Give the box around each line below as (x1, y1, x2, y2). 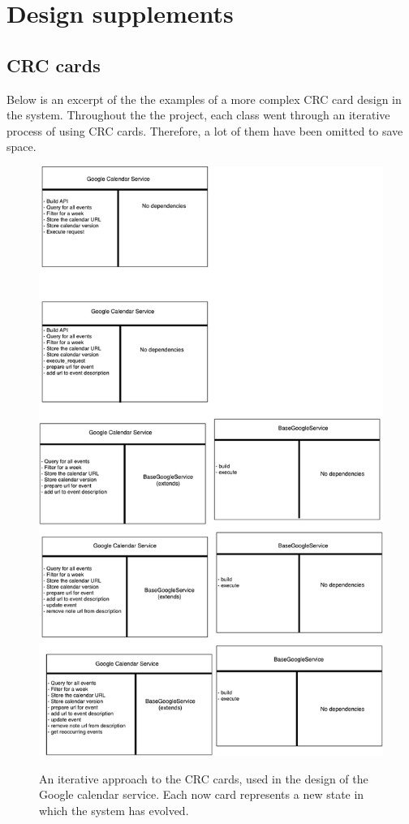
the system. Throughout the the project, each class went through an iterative (6, 106, 390, 123)
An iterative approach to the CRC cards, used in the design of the (39, 770, 368, 787)
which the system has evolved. (39, 801, 189, 818)
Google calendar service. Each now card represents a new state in (39, 786, 364, 803)
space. (6, 138, 37, 155)
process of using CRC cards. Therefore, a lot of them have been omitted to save (6, 122, 403, 139)
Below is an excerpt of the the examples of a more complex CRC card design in (6, 90, 402, 107)
